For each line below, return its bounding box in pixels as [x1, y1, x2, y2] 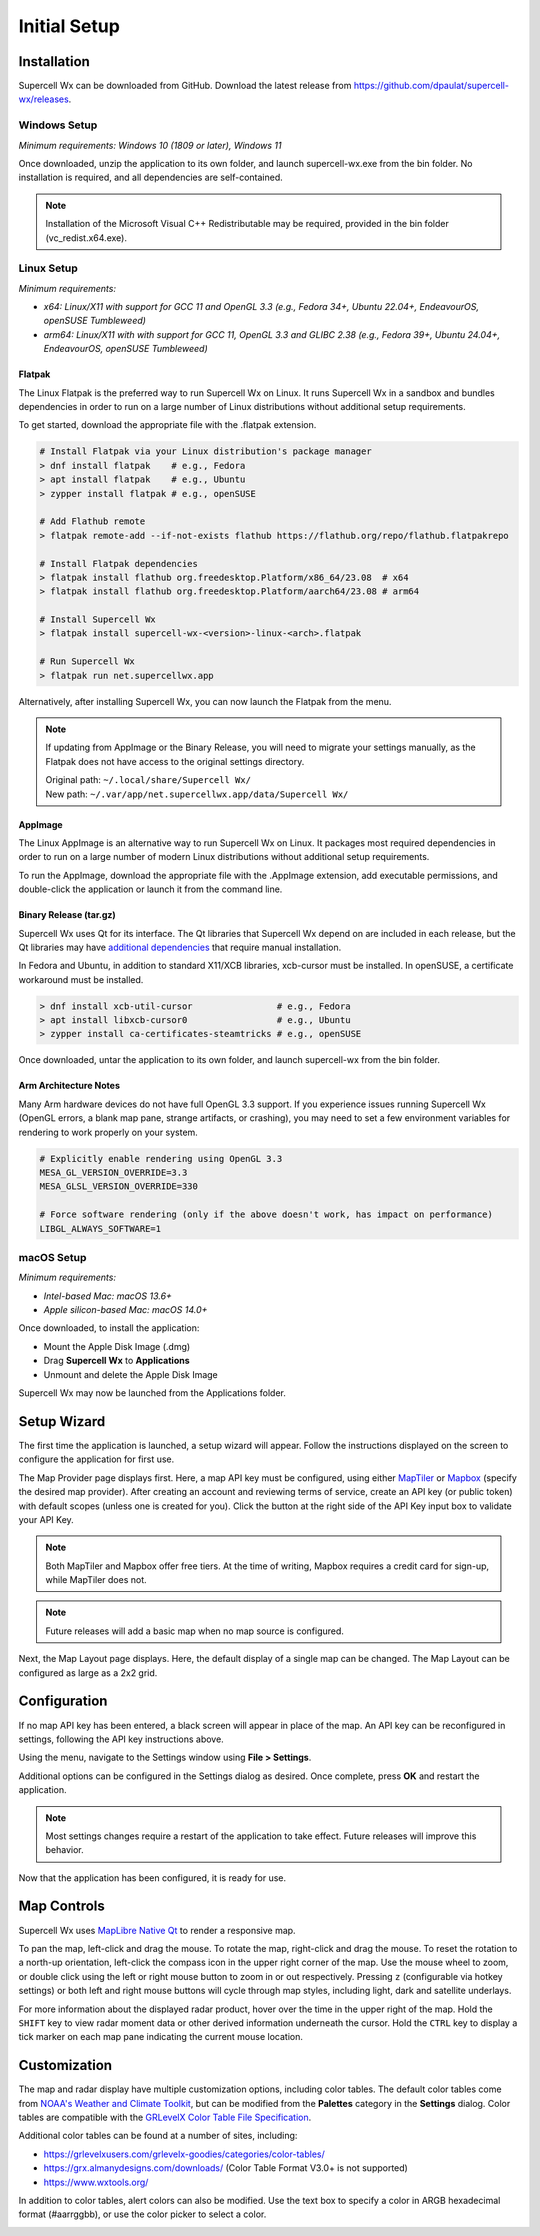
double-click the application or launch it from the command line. [18, 883, 283, 895]
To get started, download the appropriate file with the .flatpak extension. [18, 419, 317, 431]
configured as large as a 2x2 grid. [18, 1666, 158, 1679]
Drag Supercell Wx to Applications [43, 1355, 190, 1367]
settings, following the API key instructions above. [18, 1733, 224, 1745]
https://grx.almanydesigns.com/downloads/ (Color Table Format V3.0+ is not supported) [43, 2162, 409, 2174]
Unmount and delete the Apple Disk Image [43, 1368, 219, 1380]
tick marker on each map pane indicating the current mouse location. [18, 2031, 304, 2043]
